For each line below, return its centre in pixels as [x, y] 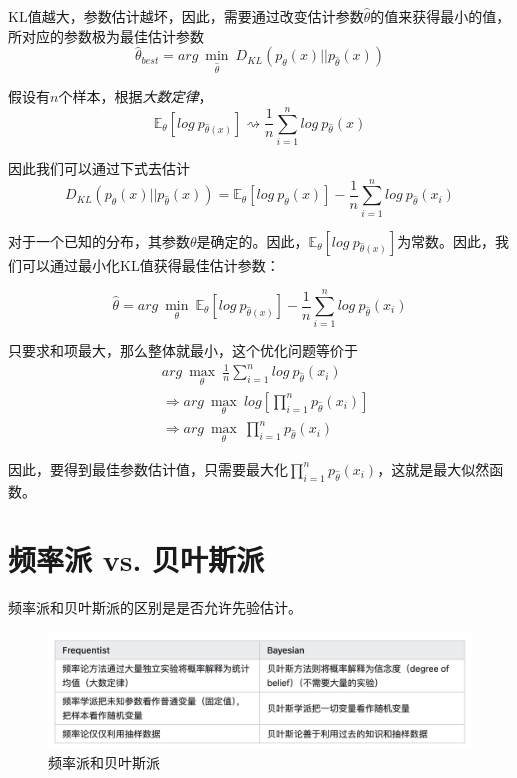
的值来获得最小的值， [440, 16]
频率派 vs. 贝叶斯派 [136, 559]
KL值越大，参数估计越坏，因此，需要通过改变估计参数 [186, 16]
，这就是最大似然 [433, 468]
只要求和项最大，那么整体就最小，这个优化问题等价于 [183, 350]
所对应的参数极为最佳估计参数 [106, 35]
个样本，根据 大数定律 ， [135, 96]
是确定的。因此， [252, 240]
